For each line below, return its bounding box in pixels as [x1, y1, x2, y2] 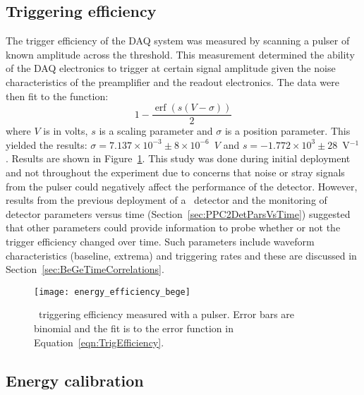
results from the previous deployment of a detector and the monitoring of [6, 193, 327, 207]
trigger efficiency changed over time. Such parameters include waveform [6, 233, 315, 248]
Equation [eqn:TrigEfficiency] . [34, 334, 164, 349]
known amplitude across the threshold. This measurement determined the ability [6, 47, 355, 61]
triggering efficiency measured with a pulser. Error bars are [38, 307, 295, 322]
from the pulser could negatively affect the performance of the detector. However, [6, 178, 358, 193]
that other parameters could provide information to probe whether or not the [6, 220, 341, 235]
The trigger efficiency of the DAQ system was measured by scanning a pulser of [6, 33, 350, 48]
